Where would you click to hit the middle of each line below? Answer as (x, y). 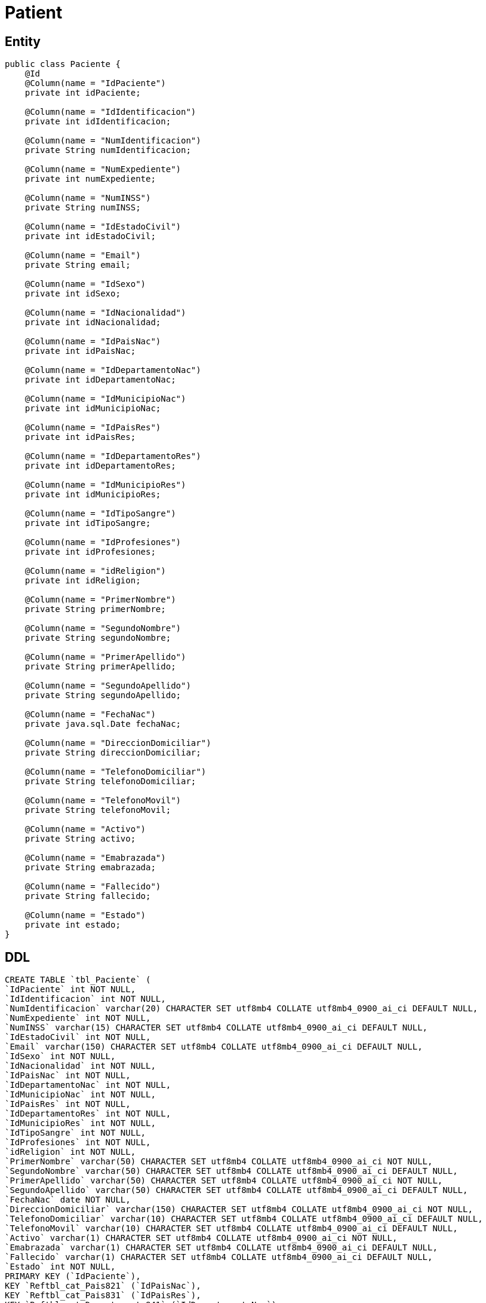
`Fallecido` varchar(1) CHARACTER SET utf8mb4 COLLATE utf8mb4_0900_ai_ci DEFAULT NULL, (219, 1257)
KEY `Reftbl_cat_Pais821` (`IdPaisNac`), (103, 1286)
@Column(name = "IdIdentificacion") (110, 112)
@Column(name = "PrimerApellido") (105, 657)
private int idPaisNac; (80, 351)
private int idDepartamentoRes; (100, 466)
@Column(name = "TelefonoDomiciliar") (116, 772)
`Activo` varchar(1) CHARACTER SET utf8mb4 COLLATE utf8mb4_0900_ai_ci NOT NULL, (201, 1238)
